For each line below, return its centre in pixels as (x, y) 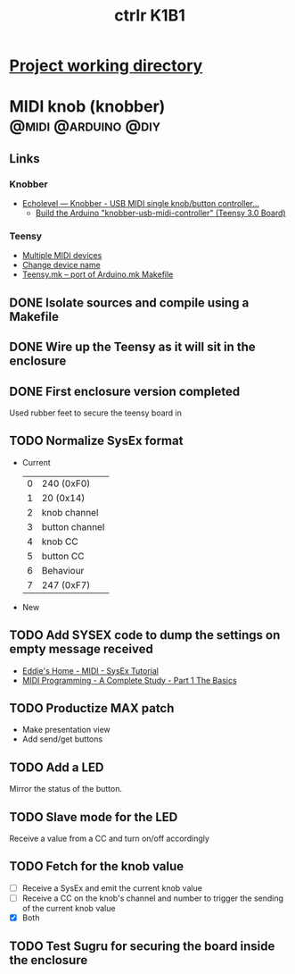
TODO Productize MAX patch (92, 708)
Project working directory (106, 66)
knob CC (60, 542)
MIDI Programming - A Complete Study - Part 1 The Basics (130, 680)
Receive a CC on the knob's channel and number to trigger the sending (152, 898)
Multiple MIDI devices (62, 256)
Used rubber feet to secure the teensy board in (96, 413)
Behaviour (63, 570)
